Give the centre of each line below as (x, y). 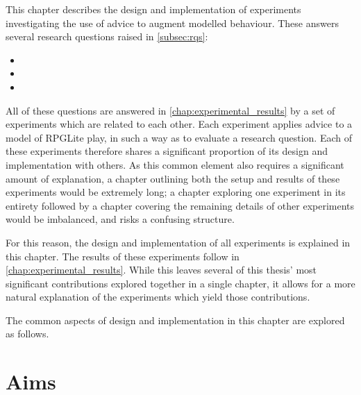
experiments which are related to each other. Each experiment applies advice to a (179, 124)
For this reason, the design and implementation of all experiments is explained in (178, 242)
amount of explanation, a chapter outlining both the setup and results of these (173, 178)
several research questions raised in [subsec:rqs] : (107, 36)
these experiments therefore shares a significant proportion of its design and (167, 151)
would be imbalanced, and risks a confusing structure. (120, 219)
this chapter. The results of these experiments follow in (123, 256)
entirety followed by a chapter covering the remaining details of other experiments (180, 205)
